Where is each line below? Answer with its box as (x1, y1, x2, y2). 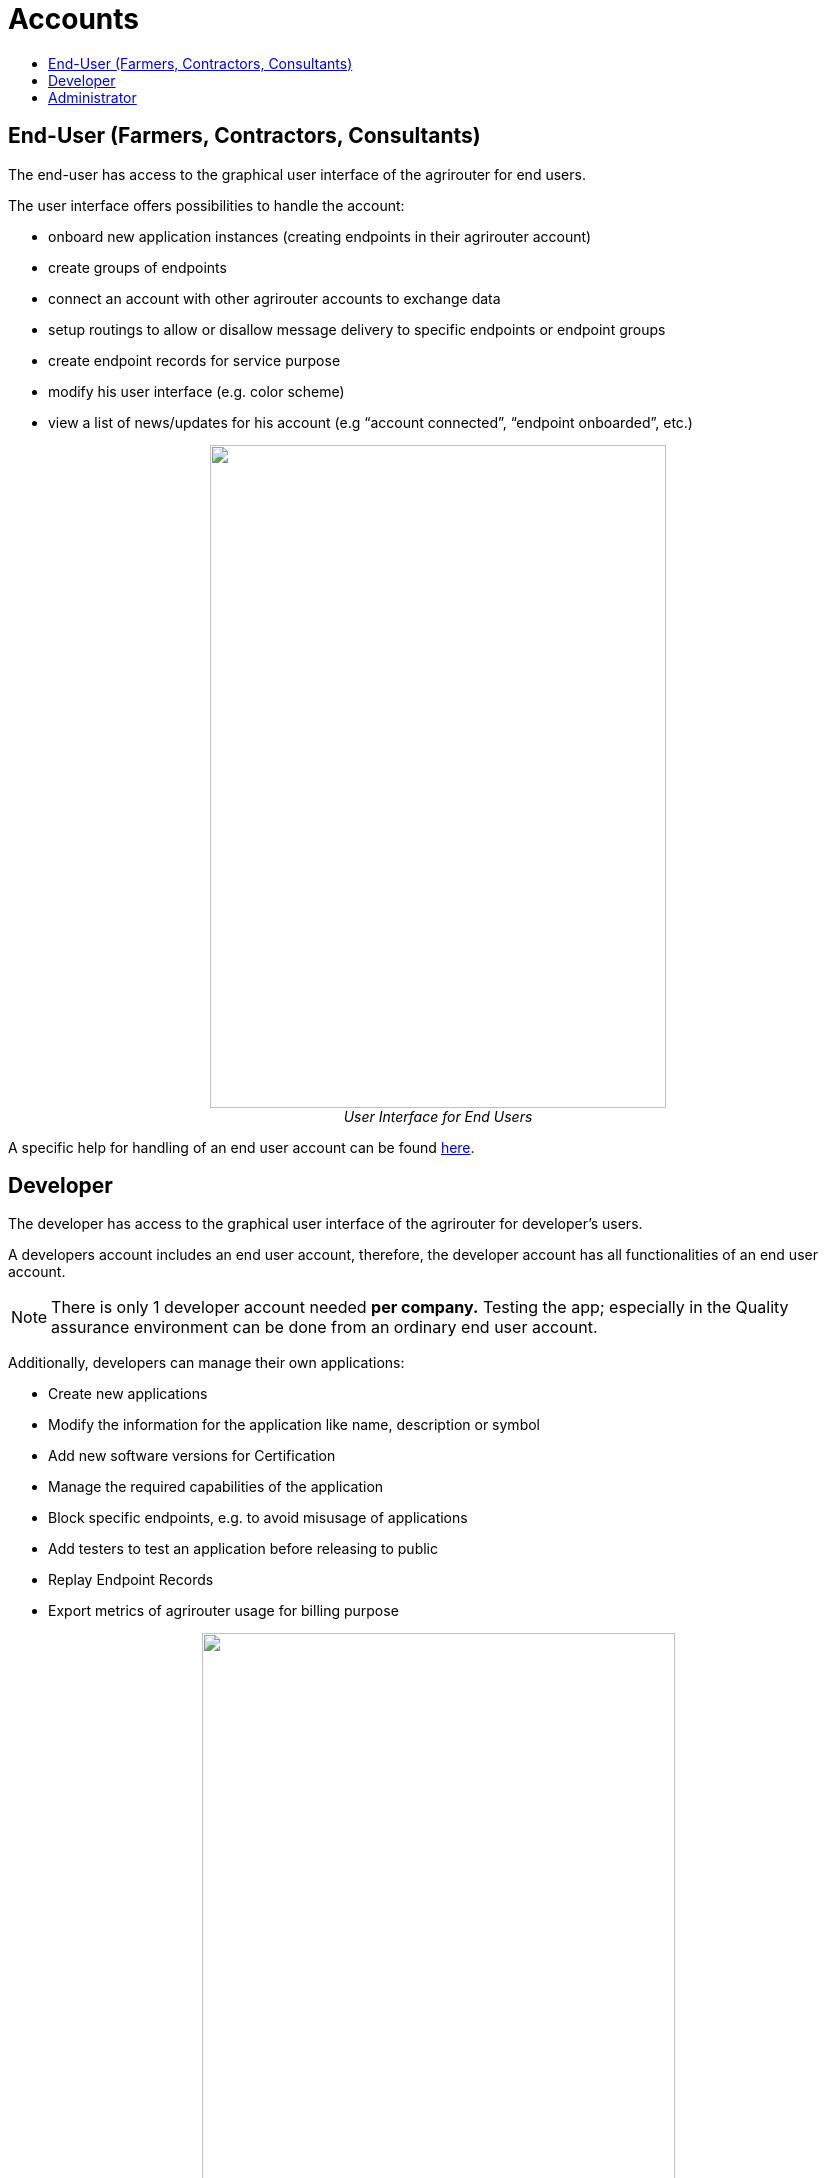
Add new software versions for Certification (48, 1447, 336, 1465)
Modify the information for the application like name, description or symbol (48, 1416, 540, 1434)
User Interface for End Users (343, 1107, 533, 1125)
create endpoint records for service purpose (48, 351, 341, 369)
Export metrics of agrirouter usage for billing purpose (48, 1602, 399, 1620)
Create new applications (48, 1385, 208, 1403)
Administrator (48, 88, 137, 106)
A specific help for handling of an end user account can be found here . (8, 1138, 475, 1156)
